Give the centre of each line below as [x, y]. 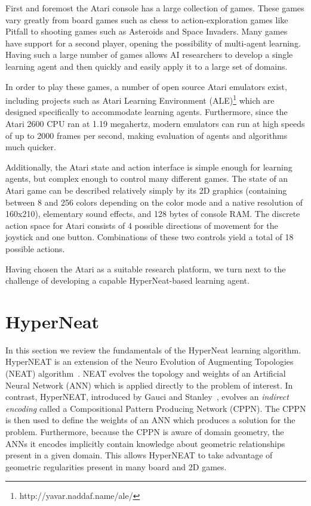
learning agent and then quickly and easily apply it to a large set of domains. [147, 66]
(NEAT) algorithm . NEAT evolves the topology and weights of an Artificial [146, 373]
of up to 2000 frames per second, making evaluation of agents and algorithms [147, 135]
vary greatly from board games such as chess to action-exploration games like [147, 19]
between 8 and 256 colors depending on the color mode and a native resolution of [154, 202]
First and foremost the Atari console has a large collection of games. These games [155, 8]
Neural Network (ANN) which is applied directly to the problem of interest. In [149, 385]
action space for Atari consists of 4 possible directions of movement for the [142, 225]
